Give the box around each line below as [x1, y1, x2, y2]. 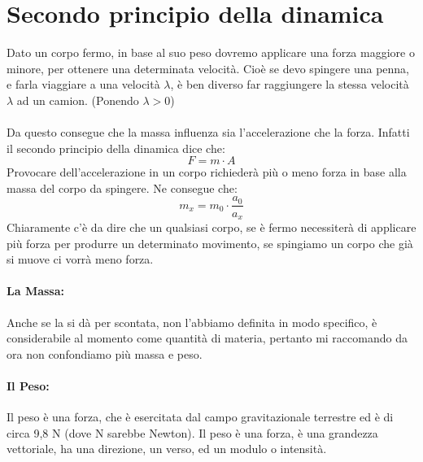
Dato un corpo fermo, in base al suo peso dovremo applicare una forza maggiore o [7, 44, 415, 61]
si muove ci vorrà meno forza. [7, 251, 154, 268]
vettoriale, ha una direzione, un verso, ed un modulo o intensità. [7, 440, 327, 457]
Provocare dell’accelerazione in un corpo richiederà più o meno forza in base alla [7, 163, 407, 181]
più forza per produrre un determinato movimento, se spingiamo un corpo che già [7, 234, 413, 251]
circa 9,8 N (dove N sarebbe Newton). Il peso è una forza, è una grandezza [7, 424, 378, 441]
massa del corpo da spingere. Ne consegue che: [7, 179, 238, 196]
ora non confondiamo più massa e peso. [7, 345, 203, 362]
